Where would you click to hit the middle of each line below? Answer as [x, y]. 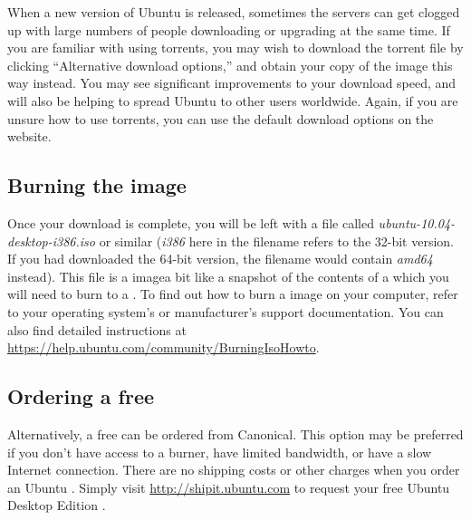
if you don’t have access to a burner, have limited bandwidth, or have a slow [220, 452]
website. [29, 136]
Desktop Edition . [57, 505]
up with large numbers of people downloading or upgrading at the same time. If [229, 29]
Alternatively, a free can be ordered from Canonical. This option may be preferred [235, 433]
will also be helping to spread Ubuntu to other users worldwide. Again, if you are [233, 100]
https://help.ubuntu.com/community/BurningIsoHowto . [163, 347]
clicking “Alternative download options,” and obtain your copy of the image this [230, 65]
